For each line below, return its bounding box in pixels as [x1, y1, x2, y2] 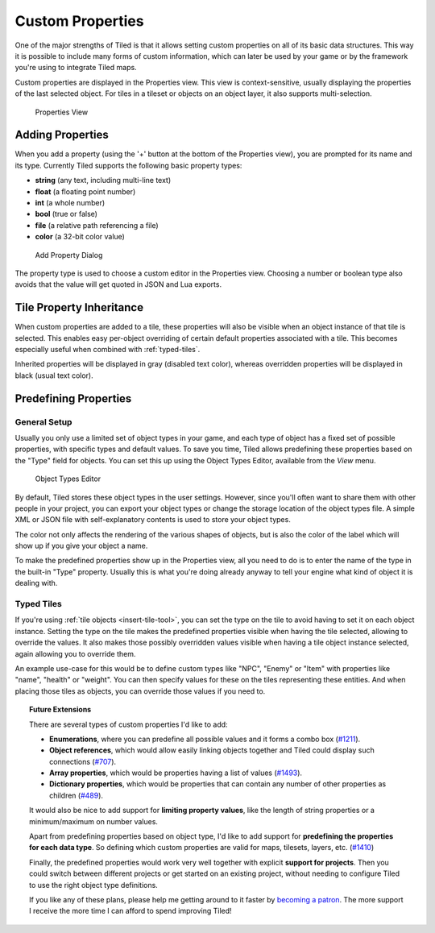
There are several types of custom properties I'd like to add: [29, 719, 229, 729]
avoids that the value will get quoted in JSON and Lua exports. [14, 280, 222, 289]
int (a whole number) [35, 197, 106, 207]
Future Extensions [29, 705, 92, 715]
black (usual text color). [14, 371, 93, 380]
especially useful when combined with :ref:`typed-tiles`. [14, 345, 201, 354]
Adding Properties [14, 128, 109, 142]
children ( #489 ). [49, 790, 104, 800]
